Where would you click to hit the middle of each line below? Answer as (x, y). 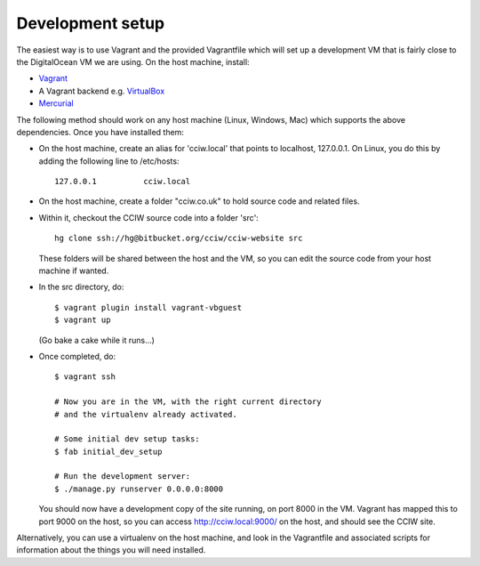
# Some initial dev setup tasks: (127, 439)
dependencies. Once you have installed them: (100, 132)
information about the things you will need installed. (111, 550)
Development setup (91, 23)
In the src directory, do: (81, 287)
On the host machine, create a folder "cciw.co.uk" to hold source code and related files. (199, 201)
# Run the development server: (123, 477)
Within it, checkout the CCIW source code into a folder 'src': (149, 217)
